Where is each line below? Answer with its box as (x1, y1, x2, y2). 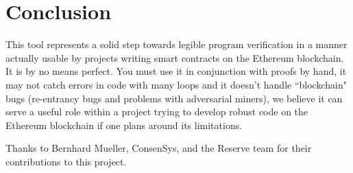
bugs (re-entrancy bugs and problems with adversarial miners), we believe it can (5, 91, 343, 105)
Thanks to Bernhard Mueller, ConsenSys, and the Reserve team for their (5, 141, 312, 155)
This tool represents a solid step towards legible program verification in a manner (5, 37, 348, 51)
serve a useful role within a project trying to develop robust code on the (5, 104, 308, 119)
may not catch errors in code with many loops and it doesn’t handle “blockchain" (5, 77, 347, 91)
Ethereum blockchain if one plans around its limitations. (5, 117, 243, 132)
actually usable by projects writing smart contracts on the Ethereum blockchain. (5, 50, 344, 65)
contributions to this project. (5, 154, 127, 168)
